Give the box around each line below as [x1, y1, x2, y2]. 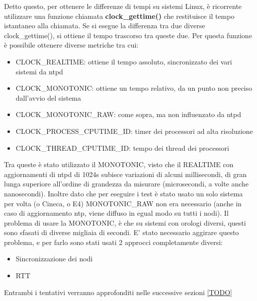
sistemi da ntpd [15, 66, 63, 76]
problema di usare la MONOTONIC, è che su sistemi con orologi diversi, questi [4, 217, 246, 228]
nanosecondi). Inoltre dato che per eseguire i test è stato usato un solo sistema [4, 188, 243, 198]
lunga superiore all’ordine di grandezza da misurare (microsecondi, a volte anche [4, 179, 249, 189]
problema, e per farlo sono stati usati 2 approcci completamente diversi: [4, 237, 223, 247]
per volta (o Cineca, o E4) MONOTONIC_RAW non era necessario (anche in [4, 198, 242, 208]
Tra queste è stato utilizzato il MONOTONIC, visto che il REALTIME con [4, 159, 234, 170]
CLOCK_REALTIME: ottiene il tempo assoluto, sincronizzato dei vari [15, 56, 232, 66]
